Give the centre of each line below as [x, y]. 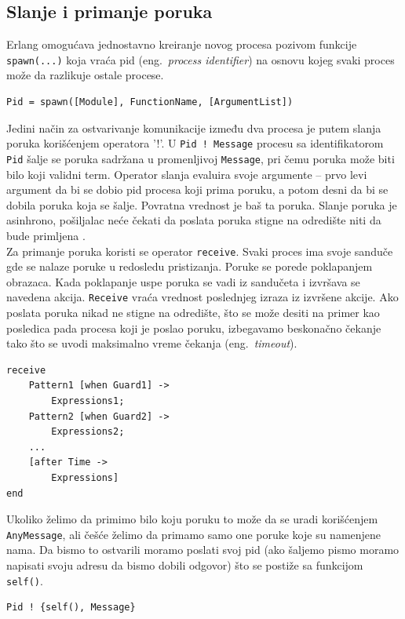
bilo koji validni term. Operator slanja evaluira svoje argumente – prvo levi [187, 174]
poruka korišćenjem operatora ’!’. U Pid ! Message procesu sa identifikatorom [195, 143]
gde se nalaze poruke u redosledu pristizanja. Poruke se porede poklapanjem [190, 266]
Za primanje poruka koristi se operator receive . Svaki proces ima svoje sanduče [200, 251]
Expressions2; [88, 432]
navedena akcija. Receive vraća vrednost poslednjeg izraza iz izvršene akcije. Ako [202, 297]
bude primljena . [46, 235]
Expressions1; [88, 401]
